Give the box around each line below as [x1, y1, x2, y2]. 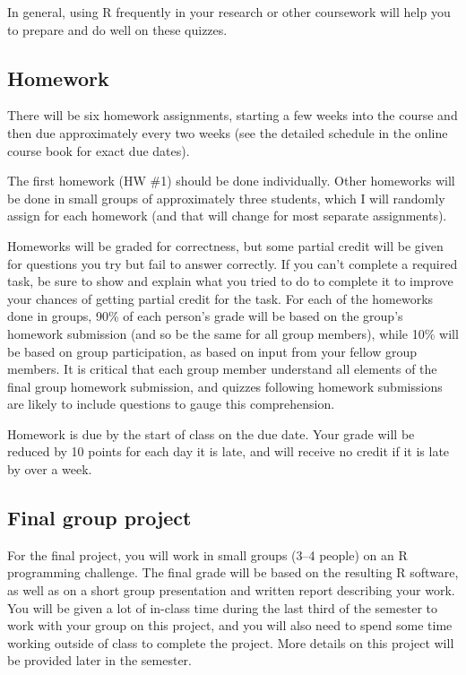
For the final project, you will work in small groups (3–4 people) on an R [7, 545, 408, 564]
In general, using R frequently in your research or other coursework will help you [7, 3, 451, 21]
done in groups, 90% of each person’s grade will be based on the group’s [7, 307, 403, 325]
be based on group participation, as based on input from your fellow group [7, 342, 418, 360]
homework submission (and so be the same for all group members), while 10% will [7, 324, 459, 342]
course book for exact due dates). [7, 141, 190, 160]
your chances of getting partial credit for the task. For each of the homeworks [7, 289, 434, 307]
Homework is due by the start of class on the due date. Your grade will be [7, 424, 415, 443]
